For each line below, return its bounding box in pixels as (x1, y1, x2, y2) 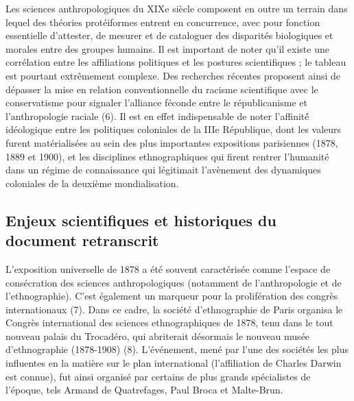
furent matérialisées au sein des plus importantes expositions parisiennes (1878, (5, 135, 338, 149)
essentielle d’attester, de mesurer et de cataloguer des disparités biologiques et (5, 28, 333, 42)
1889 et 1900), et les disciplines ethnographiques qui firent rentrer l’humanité (5, 149, 329, 163)
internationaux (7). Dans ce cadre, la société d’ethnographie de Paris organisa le (5, 302, 343, 316)
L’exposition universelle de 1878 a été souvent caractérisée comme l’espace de (5, 261, 331, 276)
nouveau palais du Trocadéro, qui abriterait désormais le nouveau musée (5, 328, 310, 343)
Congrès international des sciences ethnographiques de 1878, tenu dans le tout (5, 315, 333, 330)
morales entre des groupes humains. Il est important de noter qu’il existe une (5, 41, 329, 56)
